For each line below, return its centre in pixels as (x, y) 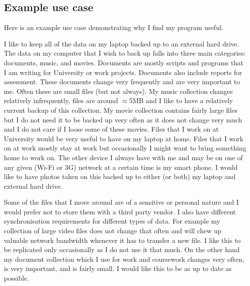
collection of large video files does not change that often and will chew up (113, 231)
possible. (16, 278)
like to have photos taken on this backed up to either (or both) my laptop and (120, 176)
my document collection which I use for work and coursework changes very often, (124, 259)
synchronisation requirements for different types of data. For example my (112, 221)
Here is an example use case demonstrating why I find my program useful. (114, 27)
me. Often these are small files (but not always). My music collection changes (118, 91)
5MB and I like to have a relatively (181, 100)
